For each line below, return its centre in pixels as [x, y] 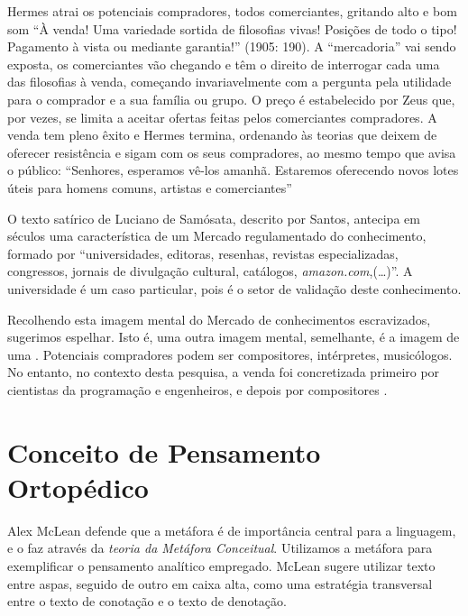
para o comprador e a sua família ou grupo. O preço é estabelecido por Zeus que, [231, 99]
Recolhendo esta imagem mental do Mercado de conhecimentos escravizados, [219, 319]
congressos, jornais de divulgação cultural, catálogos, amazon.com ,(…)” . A [210, 271]
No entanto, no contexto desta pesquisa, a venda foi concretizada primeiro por [224, 372]
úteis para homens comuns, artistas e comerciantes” [150, 187]
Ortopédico [78, 487]
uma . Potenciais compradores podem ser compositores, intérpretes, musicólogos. [230, 354]
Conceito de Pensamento [164, 451]
